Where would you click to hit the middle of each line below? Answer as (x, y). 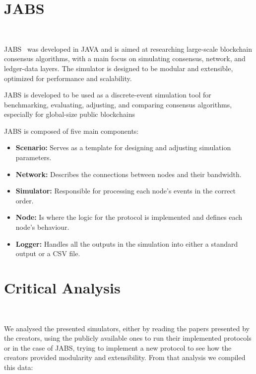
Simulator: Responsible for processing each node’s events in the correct (126, 191)
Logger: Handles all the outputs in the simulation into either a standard (127, 243)
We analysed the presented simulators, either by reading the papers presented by (127, 328)
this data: (19, 367)
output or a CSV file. (48, 253)
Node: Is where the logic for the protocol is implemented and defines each (129, 217)
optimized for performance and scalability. (68, 78)
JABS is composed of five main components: (71, 131)
